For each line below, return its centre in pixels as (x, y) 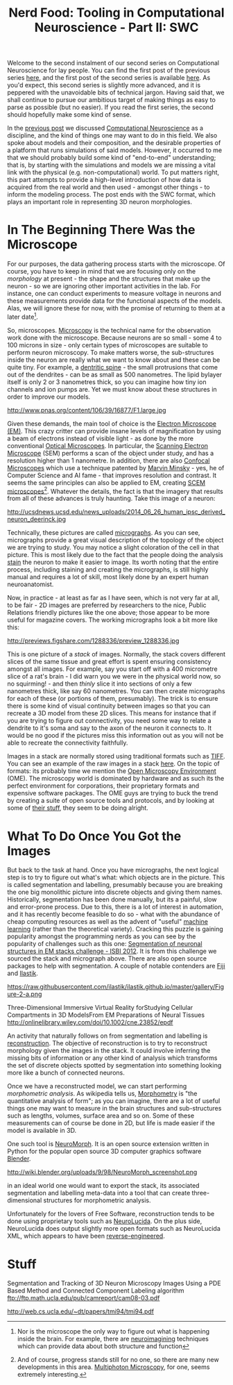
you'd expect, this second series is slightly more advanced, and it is (104, 85)
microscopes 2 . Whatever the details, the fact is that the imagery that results (115, 490)
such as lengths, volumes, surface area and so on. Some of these (101, 1116)
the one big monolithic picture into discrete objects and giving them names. (115, 892)
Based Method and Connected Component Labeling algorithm (96, 1291)
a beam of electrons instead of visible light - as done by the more (101, 438)
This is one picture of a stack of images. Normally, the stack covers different (116, 654)
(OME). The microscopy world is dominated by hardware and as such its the (116, 779)
